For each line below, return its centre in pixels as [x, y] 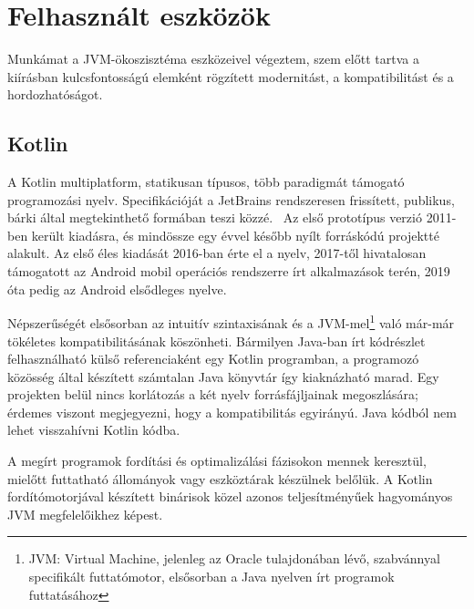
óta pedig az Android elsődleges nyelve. [117, 289]
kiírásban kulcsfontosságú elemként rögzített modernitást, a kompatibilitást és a [231, 76]
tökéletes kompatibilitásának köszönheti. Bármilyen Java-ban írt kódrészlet [216, 341]
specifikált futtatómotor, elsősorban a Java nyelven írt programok [211, 577]
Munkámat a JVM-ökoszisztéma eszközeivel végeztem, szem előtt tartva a [213, 59]
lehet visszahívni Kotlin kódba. [94, 430]
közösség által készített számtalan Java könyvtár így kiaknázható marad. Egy [223, 376]
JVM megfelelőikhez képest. [85, 514]
